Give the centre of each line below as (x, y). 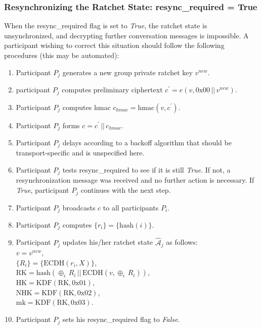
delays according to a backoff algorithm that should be (147, 142)
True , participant (42, 190)
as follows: (182, 242)
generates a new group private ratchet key (127, 72)
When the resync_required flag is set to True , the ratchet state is (106, 25)
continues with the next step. (126, 190)
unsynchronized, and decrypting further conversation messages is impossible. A (126, 35)
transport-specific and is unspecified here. (80, 153)
